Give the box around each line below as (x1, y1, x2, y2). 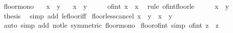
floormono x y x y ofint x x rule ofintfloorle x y (3, 1, 229, 11)
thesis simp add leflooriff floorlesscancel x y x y (3, 10, 172, 20)
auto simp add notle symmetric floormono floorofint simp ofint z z (3, 20, 219, 30)
